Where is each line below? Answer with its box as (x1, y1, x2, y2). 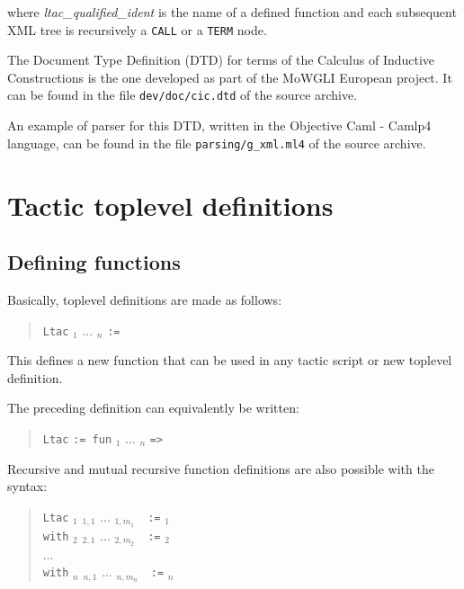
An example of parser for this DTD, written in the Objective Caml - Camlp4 (7, 116, 432, 135)
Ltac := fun (42, 433, 112, 446)
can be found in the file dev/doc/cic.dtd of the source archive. (7, 85, 358, 104)
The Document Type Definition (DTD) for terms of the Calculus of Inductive (7, 50, 435, 69)
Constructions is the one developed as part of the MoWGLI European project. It (7, 67, 452, 86)
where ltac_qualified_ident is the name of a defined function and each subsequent (7, 3, 457, 21)
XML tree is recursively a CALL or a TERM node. (7, 20, 267, 39)
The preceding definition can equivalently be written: (7, 398, 299, 417)
